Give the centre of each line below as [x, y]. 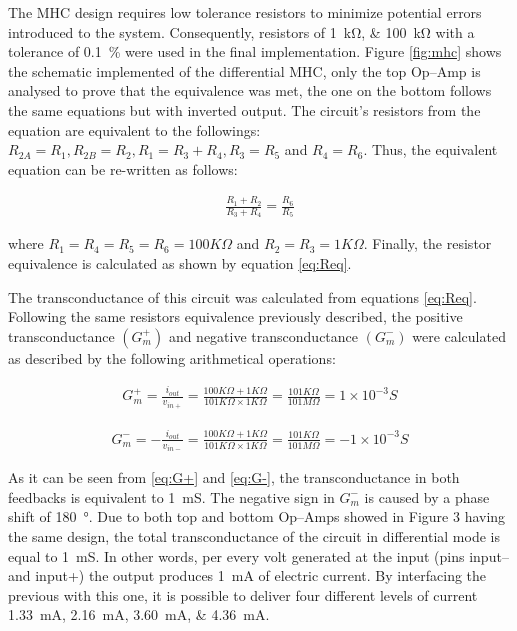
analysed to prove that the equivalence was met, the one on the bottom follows [250, 90]
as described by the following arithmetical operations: [172, 357]
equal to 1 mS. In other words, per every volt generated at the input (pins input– [258, 555]
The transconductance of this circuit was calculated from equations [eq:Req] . [242, 296]
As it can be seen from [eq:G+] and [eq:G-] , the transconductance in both [234, 477]
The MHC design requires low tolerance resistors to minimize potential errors [245, 12]
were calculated [459, 335]
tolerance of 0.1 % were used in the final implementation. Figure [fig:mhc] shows [255, 51]
